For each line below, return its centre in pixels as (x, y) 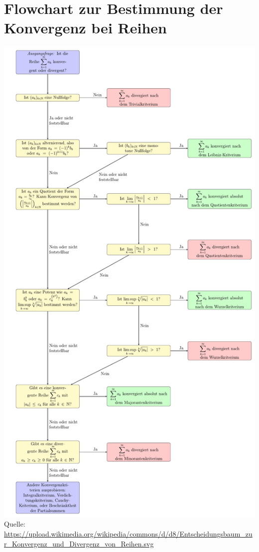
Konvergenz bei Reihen (85, 28)
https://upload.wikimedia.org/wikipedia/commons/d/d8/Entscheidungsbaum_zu (128, 534)
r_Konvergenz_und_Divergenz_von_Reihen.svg (79, 543)
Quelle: (15, 524)
